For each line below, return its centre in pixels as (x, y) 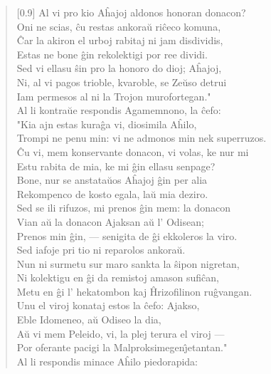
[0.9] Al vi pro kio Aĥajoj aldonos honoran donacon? (131, 12)
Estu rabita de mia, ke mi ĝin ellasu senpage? (116, 166)
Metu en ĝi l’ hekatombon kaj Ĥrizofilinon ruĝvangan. (134, 291)
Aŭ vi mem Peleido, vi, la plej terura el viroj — (121, 333)
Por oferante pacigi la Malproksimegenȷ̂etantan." (122, 347)
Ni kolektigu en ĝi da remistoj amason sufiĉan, (118, 277)
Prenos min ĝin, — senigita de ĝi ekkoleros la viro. (127, 235)
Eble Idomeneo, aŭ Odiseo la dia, (89, 320)
